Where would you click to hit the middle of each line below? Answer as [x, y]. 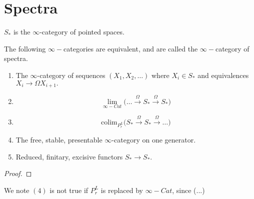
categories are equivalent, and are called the [131, 48]
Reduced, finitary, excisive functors [69, 156]
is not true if [69, 190]
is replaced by [122, 190]
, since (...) [188, 190]
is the [22, 32]
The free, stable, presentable [59, 139]
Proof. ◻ [18, 173]
